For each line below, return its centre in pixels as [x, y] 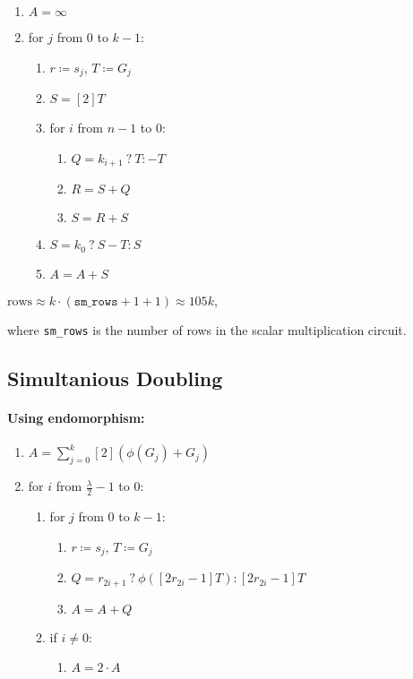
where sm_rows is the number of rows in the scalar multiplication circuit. [207, 330]
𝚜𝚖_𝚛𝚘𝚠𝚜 [96, 301]
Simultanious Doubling [115, 378]
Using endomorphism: [76, 418]
